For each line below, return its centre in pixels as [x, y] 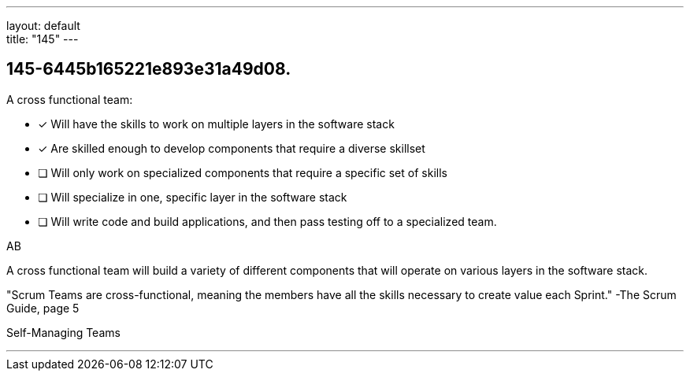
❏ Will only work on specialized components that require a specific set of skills [243, 172]
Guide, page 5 [43, 308]
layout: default [43, 26]
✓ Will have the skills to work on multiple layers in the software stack [216, 124]
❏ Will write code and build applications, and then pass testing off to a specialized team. [267, 221]
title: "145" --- [43, 39]
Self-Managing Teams [63, 332]
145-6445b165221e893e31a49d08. [149, 69]
